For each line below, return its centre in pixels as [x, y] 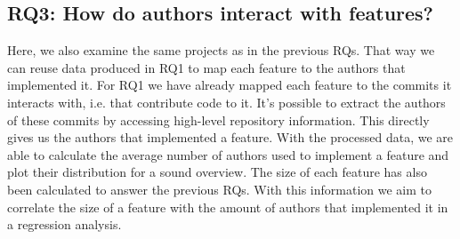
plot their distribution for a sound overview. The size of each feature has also [217, 172]
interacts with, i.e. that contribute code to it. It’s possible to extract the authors [226, 102]
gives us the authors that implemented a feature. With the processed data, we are [230, 137]
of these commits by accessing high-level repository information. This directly [218, 119]
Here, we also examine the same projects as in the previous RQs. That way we [221, 50]
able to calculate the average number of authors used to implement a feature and [228, 154]
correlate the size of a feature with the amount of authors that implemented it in [228, 207]
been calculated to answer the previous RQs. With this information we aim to [219, 189]
